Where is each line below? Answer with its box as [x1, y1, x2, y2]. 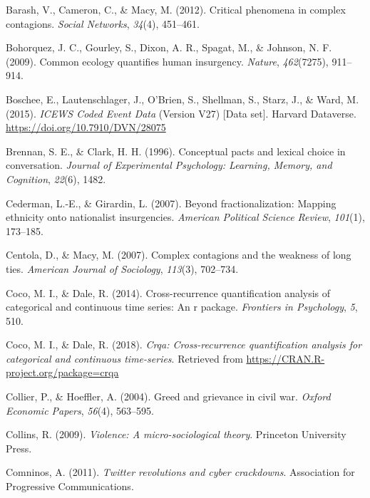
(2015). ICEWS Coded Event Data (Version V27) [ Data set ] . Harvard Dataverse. [6, 105, 356, 120]
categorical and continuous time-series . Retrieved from [6, 351, 243, 365]
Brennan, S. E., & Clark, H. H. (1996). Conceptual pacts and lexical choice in [6, 143, 346, 158]
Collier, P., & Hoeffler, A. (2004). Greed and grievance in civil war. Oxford [6, 389, 331, 404]
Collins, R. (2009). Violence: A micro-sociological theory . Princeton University [6, 427, 346, 442]
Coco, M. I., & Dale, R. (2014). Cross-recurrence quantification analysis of [6, 285, 331, 300]
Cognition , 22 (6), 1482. [6, 171, 106, 186]
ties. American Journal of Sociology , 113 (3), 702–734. [6, 261, 239, 276]
